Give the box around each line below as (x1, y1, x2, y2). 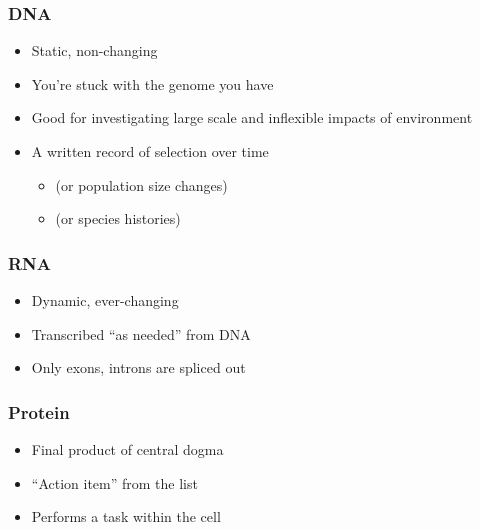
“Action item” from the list (31, 472, 198, 493)
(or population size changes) (55, 174, 228, 195)
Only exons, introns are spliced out (31, 357, 246, 378)
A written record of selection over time (31, 141, 269, 161)
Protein (8, 399, 70, 424)
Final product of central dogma (31, 439, 224, 459)
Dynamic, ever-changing (31, 290, 179, 310)
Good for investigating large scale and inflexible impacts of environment (31, 107, 473, 128)
